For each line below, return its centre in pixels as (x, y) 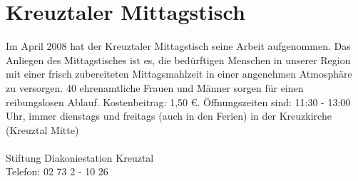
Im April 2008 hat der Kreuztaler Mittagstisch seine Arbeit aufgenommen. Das (178, 46)
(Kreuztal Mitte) (42, 129)
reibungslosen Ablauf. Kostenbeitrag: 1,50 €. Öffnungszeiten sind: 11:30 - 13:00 (178, 102)
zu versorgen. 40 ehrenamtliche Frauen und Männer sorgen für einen (155, 87)
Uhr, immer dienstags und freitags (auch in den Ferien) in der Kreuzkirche (169, 116)
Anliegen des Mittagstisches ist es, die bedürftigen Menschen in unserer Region (178, 60)
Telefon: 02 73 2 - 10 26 (57, 171)
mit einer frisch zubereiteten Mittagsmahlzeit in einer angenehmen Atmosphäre (179, 74)
